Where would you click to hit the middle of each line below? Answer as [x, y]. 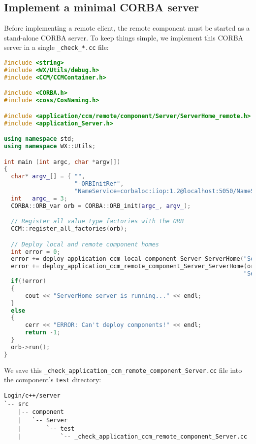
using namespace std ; [39, 139]
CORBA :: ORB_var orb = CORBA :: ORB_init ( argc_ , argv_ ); [101, 206]
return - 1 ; [43, 333]
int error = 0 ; [36, 252]
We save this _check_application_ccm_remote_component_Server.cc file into [123, 370]
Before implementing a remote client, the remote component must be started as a [127, 28]
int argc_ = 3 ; [39, 198]
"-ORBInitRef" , [99, 184]
